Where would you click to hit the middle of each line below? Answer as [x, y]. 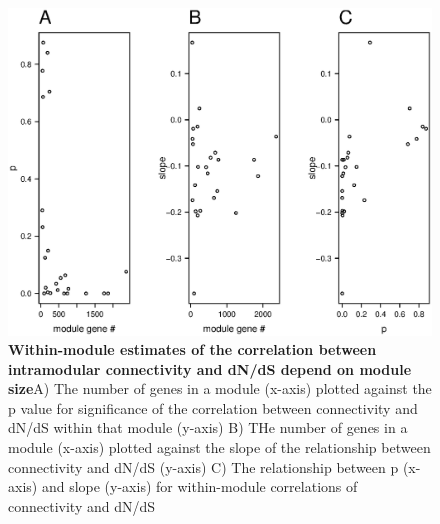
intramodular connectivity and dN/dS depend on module [210, 368]
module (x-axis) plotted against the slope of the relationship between [219, 447]
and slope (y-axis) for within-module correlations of [199, 486]
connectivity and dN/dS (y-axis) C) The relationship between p [203, 466]
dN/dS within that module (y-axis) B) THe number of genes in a [208, 427]
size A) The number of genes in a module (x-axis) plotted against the [220, 388]
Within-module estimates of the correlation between [192, 349]
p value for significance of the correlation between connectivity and [213, 407]
